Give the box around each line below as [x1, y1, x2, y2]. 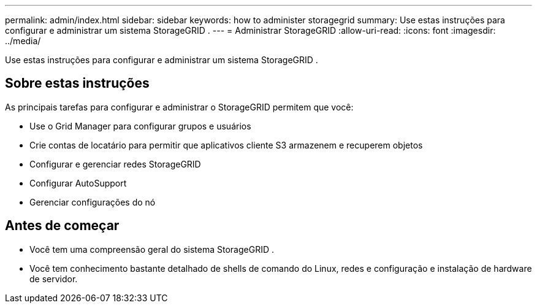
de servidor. [29, 273, 78, 284]
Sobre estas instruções [5, 75, 150, 91]
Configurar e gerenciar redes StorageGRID [29, 158, 201, 169]
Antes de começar [5, 218, 120, 234]
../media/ [5, 36, 41, 46]
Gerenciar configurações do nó [29, 196, 156, 207]
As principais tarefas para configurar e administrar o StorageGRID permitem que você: [5, 101, 354, 112]
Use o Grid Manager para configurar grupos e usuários [29, 120, 251, 131]
